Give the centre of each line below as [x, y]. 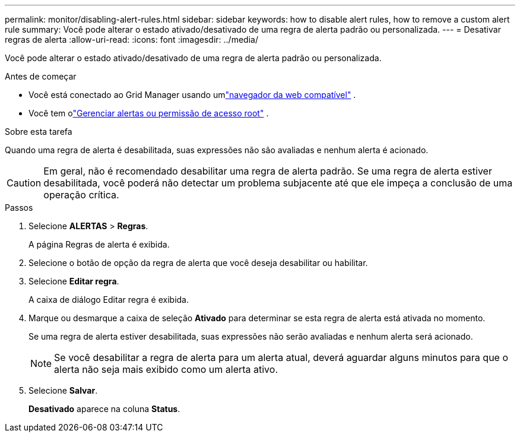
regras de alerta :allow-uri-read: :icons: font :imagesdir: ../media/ [131, 39]
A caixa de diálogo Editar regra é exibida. [109, 300]
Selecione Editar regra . [74, 281]
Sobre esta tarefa [39, 132]
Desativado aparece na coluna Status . [104, 409]
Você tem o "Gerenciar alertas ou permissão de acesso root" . [149, 113]
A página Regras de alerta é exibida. [99, 244]
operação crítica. [81, 195]
